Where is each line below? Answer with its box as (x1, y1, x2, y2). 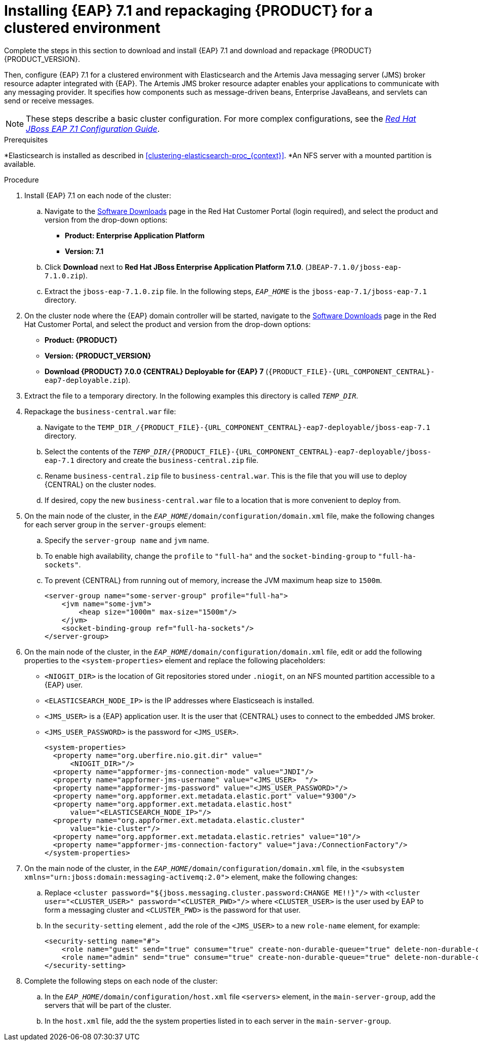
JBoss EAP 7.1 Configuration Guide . (26, 123, 160, 134)
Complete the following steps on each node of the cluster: (24, 976, 218, 985)
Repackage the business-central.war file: (24, 407, 176, 416)
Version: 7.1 (65, 246, 104, 256)
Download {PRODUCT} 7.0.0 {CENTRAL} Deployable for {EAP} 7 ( (45, 367, 268, 376)
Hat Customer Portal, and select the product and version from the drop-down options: (24, 319, 311, 329)
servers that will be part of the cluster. (45, 1000, 172, 1010)
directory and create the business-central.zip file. (76, 455, 259, 464)
